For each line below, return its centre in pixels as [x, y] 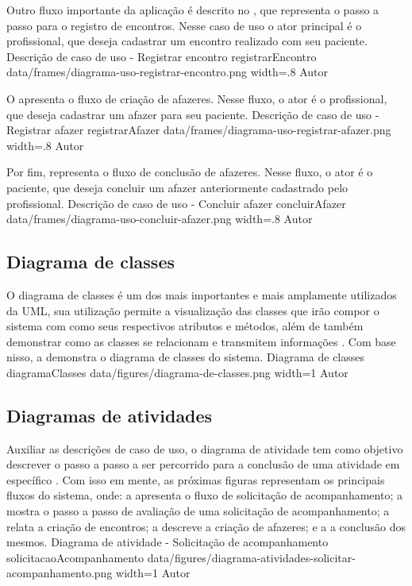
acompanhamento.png [60, 573]
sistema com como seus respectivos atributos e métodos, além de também [185, 326]
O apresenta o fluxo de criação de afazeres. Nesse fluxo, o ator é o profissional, [197, 98]
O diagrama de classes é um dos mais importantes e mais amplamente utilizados [202, 294]
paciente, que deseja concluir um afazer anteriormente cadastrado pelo [177, 187]
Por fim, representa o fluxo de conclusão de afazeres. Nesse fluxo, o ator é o [190, 172]
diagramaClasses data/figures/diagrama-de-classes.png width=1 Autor [177, 372]
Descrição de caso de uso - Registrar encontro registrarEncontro [162, 56]
